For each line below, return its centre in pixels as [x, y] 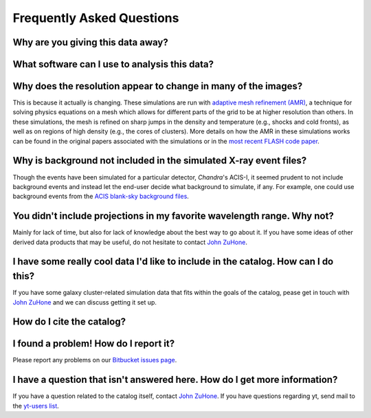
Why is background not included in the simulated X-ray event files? [160, 161]
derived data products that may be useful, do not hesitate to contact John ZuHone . [130, 242]
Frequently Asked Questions [96, 18]
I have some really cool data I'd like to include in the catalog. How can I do [173, 262]
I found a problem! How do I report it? [94, 344]
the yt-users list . [36, 406]
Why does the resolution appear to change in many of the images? [158, 86]
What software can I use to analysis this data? [113, 64]
